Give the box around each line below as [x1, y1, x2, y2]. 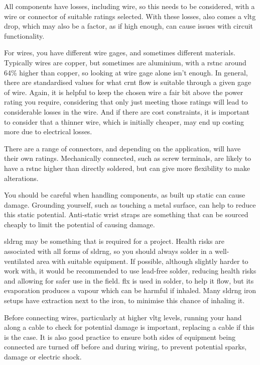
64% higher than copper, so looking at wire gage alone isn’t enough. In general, [4, 67, 248, 77]
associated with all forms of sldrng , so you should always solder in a [4, 246, 213, 256]
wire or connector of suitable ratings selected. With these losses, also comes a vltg [4, 11, 256, 21]
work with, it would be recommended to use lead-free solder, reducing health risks [4, 265, 256, 276]
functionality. [4, 30, 45, 41]
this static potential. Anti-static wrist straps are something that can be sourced [4, 209, 248, 220]
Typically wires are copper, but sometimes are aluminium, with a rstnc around [4, 57, 246, 67]
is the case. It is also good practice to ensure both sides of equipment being [4, 331, 236, 342]
